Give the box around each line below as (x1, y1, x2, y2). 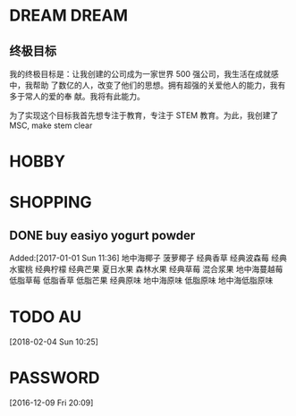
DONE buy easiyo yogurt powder (9, 227, 196, 242)
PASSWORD (9, 368, 100, 388)
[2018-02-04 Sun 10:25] (9, 336, 98, 347)
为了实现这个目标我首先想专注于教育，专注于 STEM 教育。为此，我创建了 (9, 110, 279, 121)
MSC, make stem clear (9, 120, 93, 131)
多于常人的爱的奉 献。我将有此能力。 (9, 91, 145, 101)
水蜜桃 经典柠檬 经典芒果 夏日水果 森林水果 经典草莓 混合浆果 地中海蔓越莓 (9, 264, 283, 275)
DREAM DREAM (9, 5, 128, 26)
